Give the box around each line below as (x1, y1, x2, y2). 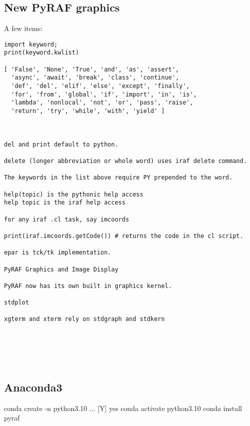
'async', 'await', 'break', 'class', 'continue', (11, 74, 179, 81)
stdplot (4, 299, 29, 306)
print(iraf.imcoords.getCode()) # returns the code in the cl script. (4, 232, 244, 239)
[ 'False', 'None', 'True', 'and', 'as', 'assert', (4, 65, 179, 73)
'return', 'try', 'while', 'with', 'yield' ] (11, 107, 165, 115)
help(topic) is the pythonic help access (4, 190, 144, 198)
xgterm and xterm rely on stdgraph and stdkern (4, 315, 165, 323)
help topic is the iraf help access (4, 199, 126, 206)
